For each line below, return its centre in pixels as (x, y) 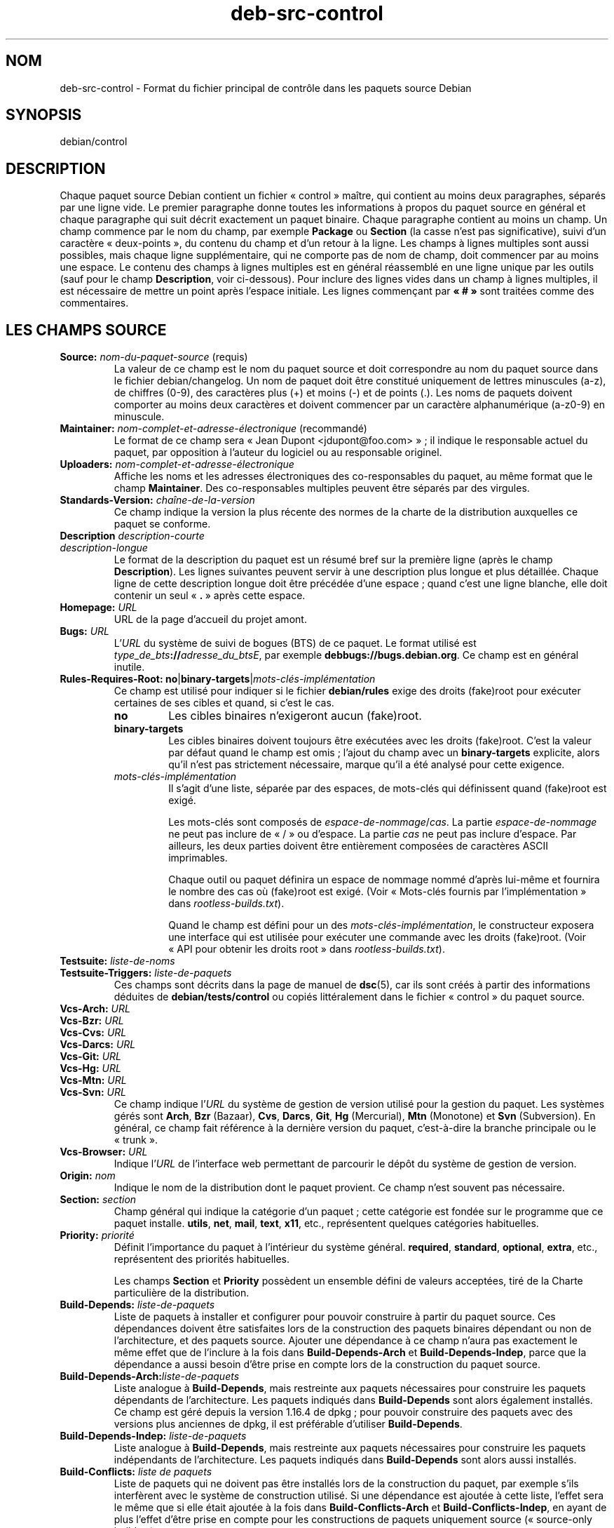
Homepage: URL (98, 608)
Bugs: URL (85, 631)
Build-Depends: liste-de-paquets (137, 1305)
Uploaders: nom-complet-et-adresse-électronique (177, 464)
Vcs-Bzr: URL (92, 1021)
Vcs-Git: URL (90, 1057)
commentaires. (94, 303)
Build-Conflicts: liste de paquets (136, 1472)
